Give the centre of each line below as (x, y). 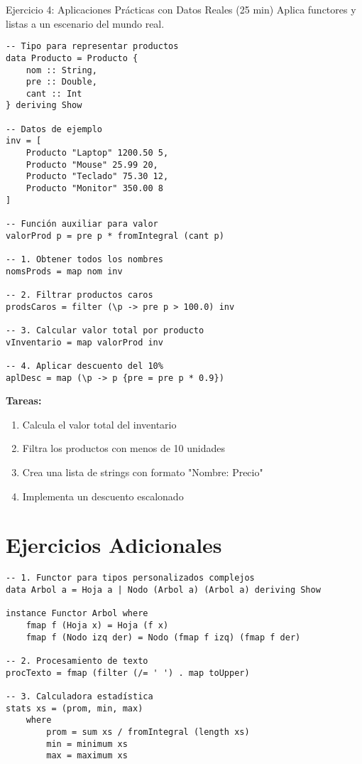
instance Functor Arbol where (77, 614)
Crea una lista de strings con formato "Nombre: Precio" (143, 472)
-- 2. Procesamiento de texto (77, 661)
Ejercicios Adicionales (114, 545)
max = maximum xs (87, 756)
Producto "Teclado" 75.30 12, (97, 177)
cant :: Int (54, 93)
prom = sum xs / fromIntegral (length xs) (148, 732)
